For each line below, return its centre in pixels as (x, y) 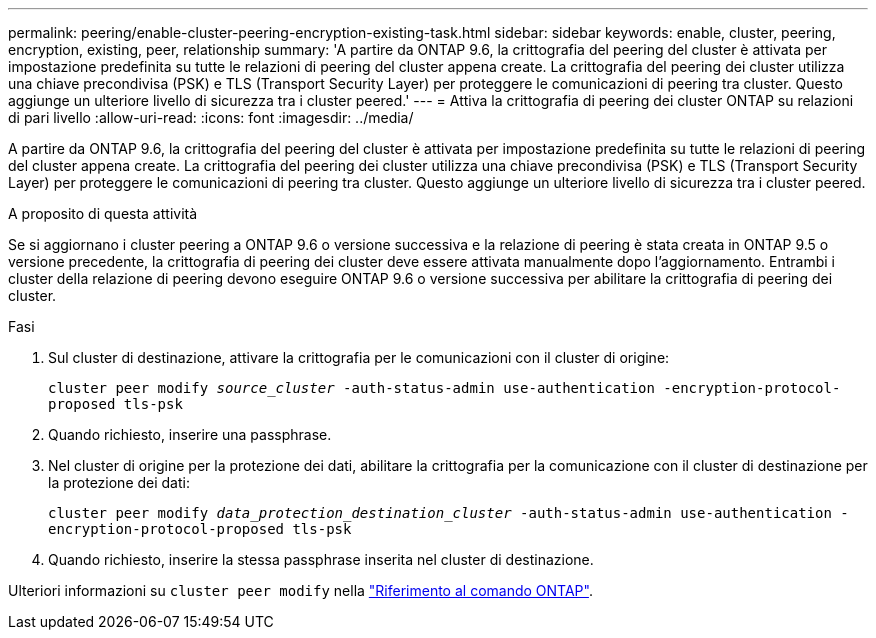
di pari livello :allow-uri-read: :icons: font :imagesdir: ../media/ (211, 117)
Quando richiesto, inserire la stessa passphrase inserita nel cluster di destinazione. (321, 559)
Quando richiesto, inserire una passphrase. (190, 434)
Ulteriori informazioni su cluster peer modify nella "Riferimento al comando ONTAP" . (300, 590)
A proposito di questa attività (103, 213)
